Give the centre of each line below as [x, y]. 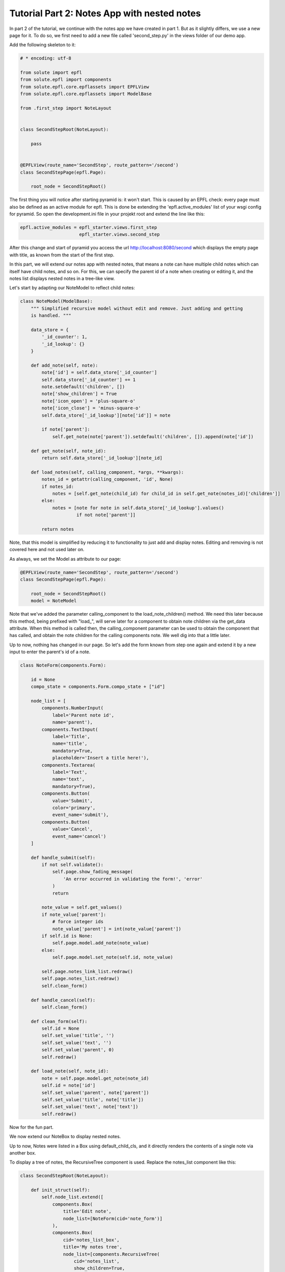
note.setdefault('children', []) [83, 387]
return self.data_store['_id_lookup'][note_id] [102, 458]
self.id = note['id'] [68, 1086]
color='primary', [74, 807]
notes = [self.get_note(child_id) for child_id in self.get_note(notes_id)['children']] [166, 493]
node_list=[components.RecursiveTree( [111, 1254]
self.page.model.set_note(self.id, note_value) [113, 957]
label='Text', [70, 772]
